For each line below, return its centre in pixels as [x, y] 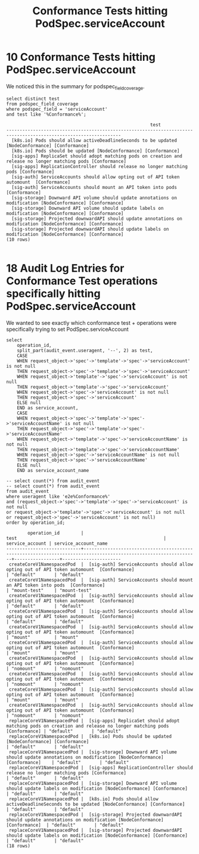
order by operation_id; [36, 523]
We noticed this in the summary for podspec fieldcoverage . [75, 87]
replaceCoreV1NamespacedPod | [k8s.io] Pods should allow [84, 799]
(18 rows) [18, 846]
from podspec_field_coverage [42, 104]
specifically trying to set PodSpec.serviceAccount [68, 329]
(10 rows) [18, 240]
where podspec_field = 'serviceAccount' [57, 109]
